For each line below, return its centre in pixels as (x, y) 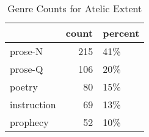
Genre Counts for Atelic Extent (75, 8)
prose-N (26, 51)
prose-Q (27, 69)
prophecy (29, 122)
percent (121, 33)
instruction (33, 104)
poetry (24, 87)
